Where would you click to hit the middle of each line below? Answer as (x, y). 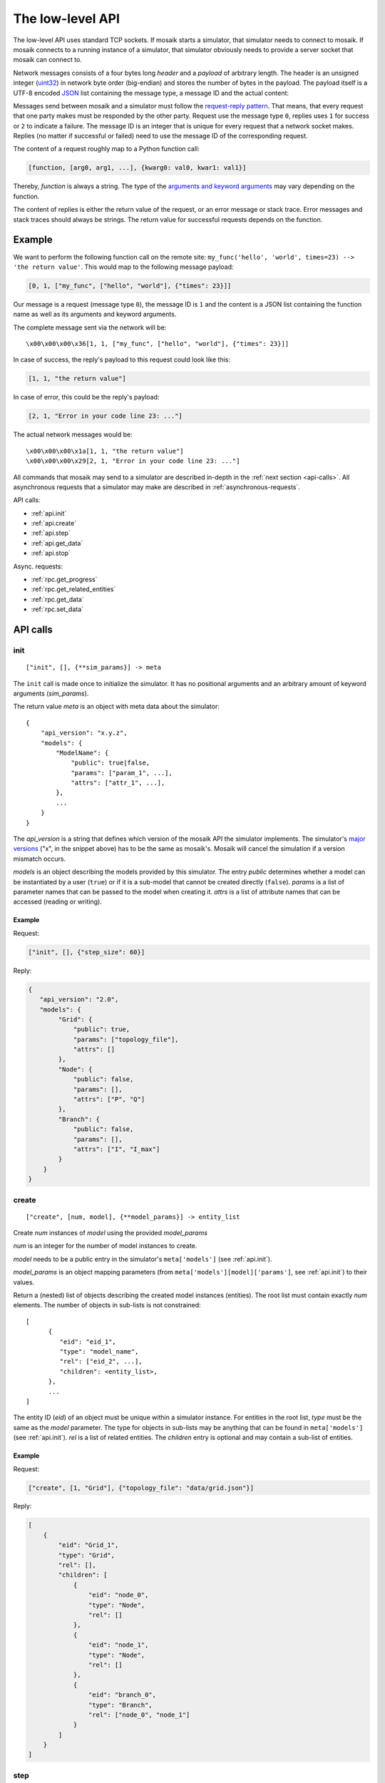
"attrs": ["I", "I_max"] (117, 1149)
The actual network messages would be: (73, 434)
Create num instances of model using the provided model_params (111, 1233)
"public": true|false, (111, 763)
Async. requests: (38, 566)
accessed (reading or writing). (58, 901)
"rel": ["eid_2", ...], (101, 1361)
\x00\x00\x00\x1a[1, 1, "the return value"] (105, 451)
